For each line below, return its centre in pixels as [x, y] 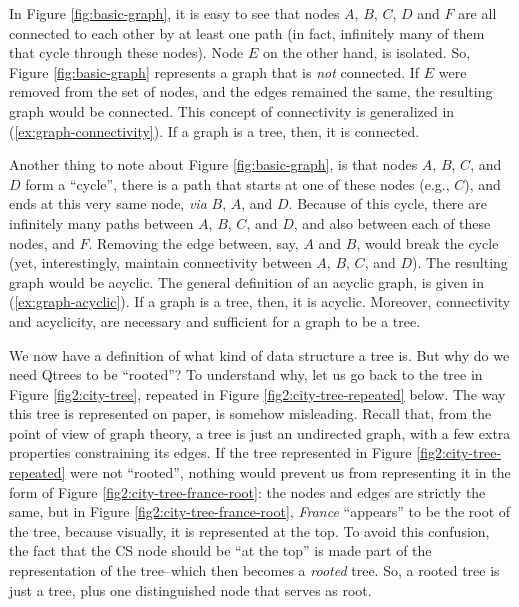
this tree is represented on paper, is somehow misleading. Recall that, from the [250, 413]
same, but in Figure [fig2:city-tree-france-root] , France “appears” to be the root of [260, 511]
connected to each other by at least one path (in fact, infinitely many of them [247, 32]
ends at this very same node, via [108, 203]
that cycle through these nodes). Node [126, 52]
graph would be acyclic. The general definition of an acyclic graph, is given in [247, 281]
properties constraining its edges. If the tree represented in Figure [210, 452]
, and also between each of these [392, 222]
